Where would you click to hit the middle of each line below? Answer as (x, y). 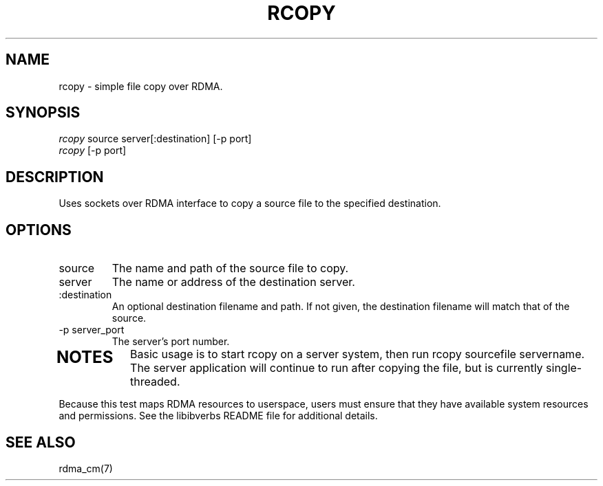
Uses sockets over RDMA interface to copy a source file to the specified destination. (250, 203)
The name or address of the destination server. (233, 282)
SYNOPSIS (43, 113)
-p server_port (92, 330)
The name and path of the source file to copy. (230, 268)
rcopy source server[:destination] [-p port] (155, 139)
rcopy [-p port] (93, 151)
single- (564, 368)
